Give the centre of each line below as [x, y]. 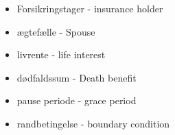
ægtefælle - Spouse [56, 31]
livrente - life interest [61, 54]
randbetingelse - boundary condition [93, 123]
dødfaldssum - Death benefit [77, 77]
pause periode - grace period [77, 100]
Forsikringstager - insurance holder [90, 8]
